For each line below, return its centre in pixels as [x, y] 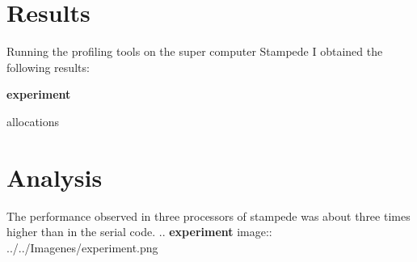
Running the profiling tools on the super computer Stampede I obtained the [195, 51]
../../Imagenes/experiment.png [82, 247]
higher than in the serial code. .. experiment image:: [139, 232]
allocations [33, 121]
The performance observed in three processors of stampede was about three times [208, 216]
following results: [48, 67]
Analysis [55, 177]
